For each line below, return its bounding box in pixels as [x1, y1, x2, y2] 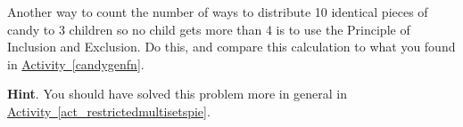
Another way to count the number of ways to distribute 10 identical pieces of [7, 3, 428, 20]
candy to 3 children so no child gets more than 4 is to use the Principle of [7, 20, 410, 38]
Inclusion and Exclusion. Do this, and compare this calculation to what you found [7, 37, 456, 56]
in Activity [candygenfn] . [7, 54, 145, 73]
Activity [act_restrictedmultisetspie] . [7, 101, 211, 120]
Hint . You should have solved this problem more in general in [7, 84, 348, 103]
